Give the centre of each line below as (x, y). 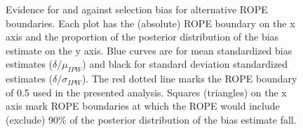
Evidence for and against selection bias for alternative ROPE (137, 9)
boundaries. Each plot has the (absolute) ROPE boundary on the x (150, 23)
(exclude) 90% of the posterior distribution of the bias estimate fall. (151, 119)
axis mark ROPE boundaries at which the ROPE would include (143, 106)
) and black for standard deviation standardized (185, 64)
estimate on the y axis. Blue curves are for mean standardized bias (149, 50)
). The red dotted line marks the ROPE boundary (189, 79)
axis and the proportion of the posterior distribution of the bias (142, 37)
